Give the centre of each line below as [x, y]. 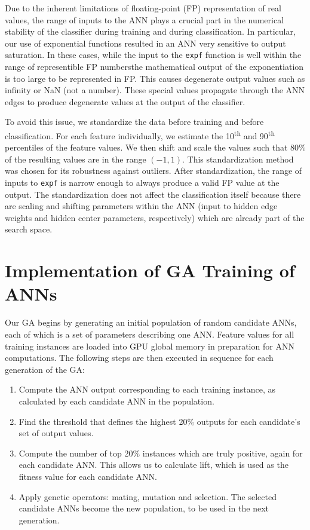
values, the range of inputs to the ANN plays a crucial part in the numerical [145, 19]
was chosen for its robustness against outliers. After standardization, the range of [154, 171]
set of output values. [56, 433]
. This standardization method [238, 159]
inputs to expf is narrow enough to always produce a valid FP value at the [142, 183]
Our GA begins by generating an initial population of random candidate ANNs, [151, 322]
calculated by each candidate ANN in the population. [116, 401]
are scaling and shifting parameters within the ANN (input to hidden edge [141, 206]
